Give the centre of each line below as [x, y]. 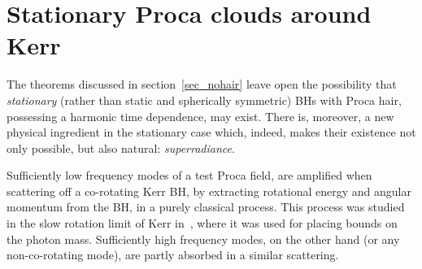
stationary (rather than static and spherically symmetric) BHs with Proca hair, [204, 100]
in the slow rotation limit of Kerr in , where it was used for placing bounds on [202, 223]
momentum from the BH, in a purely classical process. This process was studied [206, 207]
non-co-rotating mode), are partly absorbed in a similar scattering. [173, 255]
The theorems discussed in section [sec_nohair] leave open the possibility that [202, 84]
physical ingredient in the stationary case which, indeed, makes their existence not [211, 132]
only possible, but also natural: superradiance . [121, 148]
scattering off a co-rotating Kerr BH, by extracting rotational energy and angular [209, 191]
